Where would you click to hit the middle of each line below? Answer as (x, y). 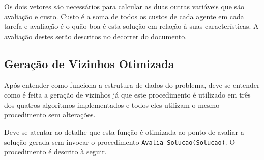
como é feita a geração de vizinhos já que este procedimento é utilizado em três (127, 95)
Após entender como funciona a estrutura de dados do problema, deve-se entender (132, 85)
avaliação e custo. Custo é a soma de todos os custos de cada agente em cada (124, 16)
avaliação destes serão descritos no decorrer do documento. (96, 36)
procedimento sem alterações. (50, 115)
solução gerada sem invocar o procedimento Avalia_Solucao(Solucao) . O (120, 141)
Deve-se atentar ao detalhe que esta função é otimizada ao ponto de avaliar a (124, 131)
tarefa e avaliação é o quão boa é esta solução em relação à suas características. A (131, 26)
